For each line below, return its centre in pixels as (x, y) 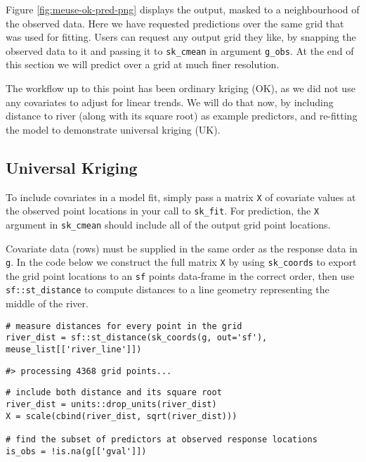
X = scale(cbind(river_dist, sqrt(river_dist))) (122, 416)
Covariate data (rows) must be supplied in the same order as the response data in (182, 248)
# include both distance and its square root (114, 393)
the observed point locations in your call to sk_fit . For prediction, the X (163, 211)
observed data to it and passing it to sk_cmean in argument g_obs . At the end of (180, 50)
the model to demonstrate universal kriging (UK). (113, 129)
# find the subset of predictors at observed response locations (162, 439)
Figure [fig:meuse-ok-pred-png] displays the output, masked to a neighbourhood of (183, 9)
